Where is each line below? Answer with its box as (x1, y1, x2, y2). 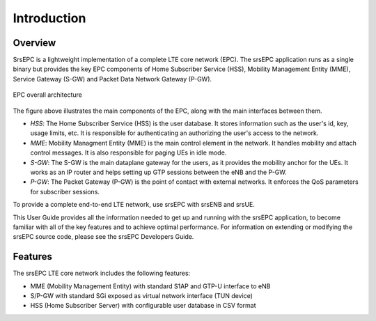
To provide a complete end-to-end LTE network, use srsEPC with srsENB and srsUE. (13, 201, 256, 209)
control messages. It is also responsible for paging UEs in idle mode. (30, 148, 227, 157)
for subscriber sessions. (30, 187, 100, 196)
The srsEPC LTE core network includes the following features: (13, 269, 191, 278)
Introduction (13, 10, 86, 26)
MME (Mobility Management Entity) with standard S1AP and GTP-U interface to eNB (30, 282, 271, 290)
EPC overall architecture (13, 91, 83, 99)
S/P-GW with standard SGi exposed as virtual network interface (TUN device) (30, 292, 253, 299)
